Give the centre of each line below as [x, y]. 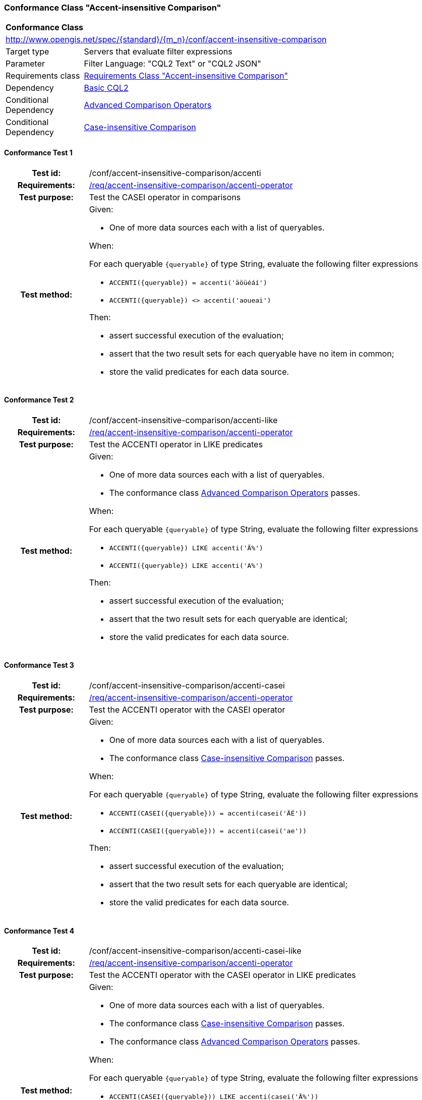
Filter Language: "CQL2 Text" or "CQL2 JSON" [172, 64]
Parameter [25, 64]
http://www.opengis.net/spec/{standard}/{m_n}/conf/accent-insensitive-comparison [166, 40]
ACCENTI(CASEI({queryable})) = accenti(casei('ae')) [208, 831]
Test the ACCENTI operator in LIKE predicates [176, 444]
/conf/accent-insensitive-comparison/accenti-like [183, 420]
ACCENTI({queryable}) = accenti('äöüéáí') [188, 282]
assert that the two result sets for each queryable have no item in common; [252, 353]
